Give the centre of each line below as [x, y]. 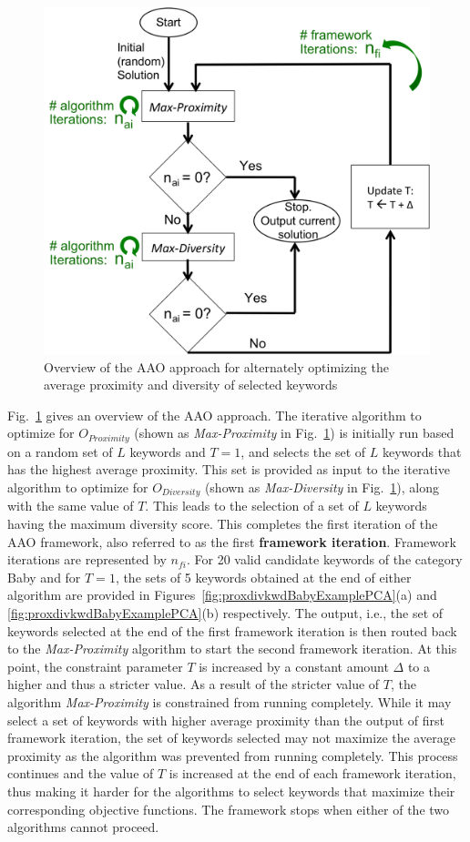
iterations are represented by [87, 559]
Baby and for [44, 577]
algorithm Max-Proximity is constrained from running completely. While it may [230, 701]
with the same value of [71, 506]
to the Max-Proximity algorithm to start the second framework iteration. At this [232, 649]
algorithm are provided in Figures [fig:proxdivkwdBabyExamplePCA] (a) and [222, 595]
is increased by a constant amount [294, 666]
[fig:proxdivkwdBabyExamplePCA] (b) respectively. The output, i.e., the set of [225, 612]
